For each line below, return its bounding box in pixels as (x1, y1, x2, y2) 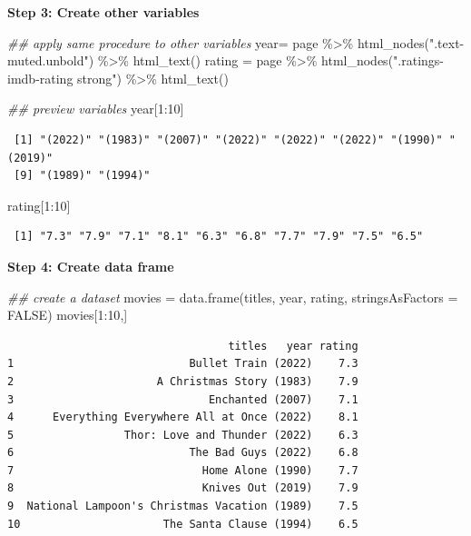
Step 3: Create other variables (7, 3, 200, 21)
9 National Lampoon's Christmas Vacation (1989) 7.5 (7, 500, 358, 513)
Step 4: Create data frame (7, 256, 174, 275)
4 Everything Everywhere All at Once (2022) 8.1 (7, 411, 358, 424)
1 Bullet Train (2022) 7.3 (7, 357, 358, 371)
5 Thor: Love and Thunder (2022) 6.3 (7, 428, 358, 442)
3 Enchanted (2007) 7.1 (7, 392, 358, 406)
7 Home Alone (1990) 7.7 (7, 463, 358, 477)
